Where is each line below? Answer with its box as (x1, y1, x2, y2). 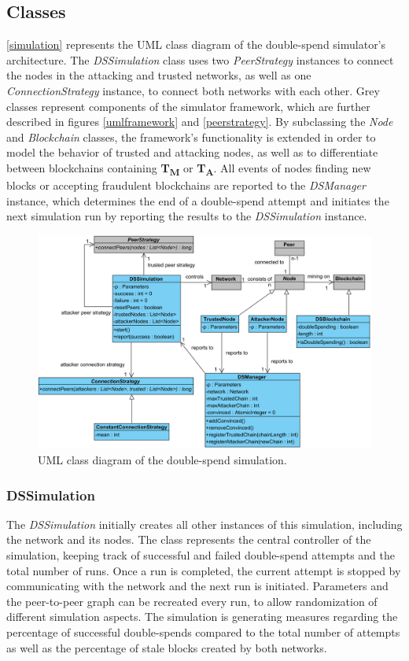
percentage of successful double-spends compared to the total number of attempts (6, 624, 400, 641)
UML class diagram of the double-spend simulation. (38, 452, 287, 468)
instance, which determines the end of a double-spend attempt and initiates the (6, 192, 389, 209)
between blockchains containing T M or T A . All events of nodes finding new (6, 159, 371, 178)
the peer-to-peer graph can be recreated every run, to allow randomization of (6, 593, 378, 609)
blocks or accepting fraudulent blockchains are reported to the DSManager (6, 177, 366, 194)
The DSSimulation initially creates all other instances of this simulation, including (6, 515, 403, 532)
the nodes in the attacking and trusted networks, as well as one (6, 67, 311, 83)
